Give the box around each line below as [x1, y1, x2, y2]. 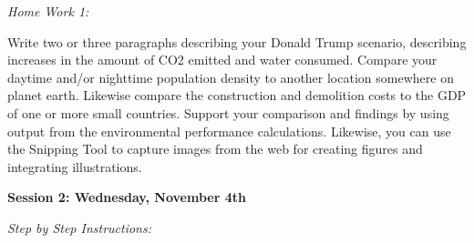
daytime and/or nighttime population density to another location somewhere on [7, 67, 454, 86]
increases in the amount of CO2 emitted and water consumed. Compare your [7, 50, 438, 69]
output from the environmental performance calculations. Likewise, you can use [7, 121, 451, 140]
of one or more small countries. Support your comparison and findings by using [7, 103, 449, 122]
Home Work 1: [7, 2, 89, 20]
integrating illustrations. [7, 157, 142, 176]
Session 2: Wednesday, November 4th [7, 187, 246, 207]
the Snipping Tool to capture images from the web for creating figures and [7, 139, 423, 158]
